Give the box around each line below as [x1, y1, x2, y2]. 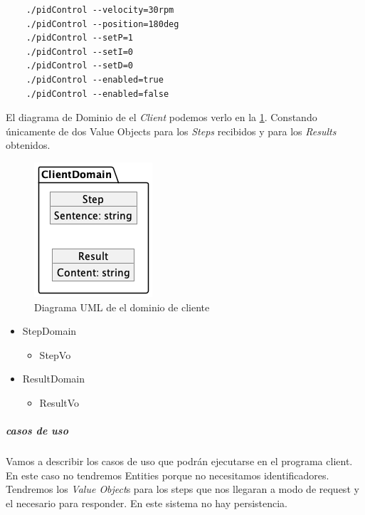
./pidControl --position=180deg [26, 19, 179, 29]
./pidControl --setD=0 [26, 61, 133, 71]
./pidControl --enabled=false [26, 88, 169, 99]
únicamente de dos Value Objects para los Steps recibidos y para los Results [6, 123, 337, 138]
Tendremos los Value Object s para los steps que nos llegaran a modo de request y [6, 482, 359, 496]
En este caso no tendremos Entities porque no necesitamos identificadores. [6, 467, 329, 482]
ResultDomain [22, 371, 85, 386]
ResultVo [39, 395, 80, 410]
